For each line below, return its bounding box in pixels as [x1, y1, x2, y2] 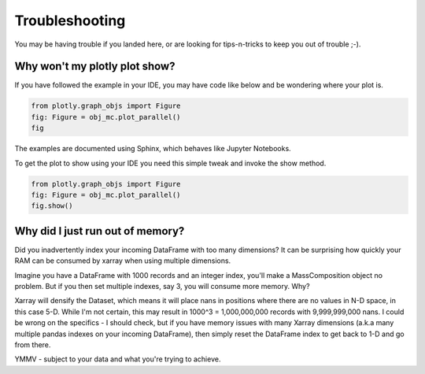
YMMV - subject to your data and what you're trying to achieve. [14, 354, 221, 364]
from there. [14, 339, 51, 350]
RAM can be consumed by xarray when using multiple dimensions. [14, 256, 231, 265]
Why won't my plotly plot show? [14, 60, 176, 73]
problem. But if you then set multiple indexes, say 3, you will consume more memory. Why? [14, 282, 310, 291]
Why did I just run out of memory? [14, 224, 185, 238]
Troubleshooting [14, 12, 126, 29]
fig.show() [31, 202, 73, 210]
